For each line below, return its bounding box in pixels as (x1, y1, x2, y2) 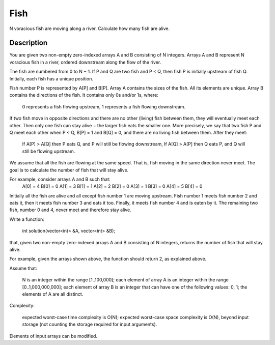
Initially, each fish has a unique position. (9, 75, 94, 81)
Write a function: (9, 216, 44, 222)
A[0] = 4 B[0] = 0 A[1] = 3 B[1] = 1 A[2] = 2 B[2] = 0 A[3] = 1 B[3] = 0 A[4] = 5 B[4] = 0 (22, 183, 203, 189)
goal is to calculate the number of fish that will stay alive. (9, 167, 129, 173)
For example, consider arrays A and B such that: (9, 176, 111, 182)
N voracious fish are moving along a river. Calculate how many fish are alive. (9, 25, 170, 32)
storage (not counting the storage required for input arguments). (22, 321, 157, 328)
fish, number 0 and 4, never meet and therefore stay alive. (9, 207, 132, 213)
